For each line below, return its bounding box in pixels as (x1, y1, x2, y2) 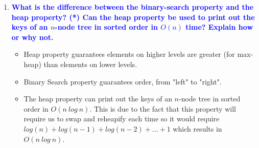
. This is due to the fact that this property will (89, 103, 236, 114)
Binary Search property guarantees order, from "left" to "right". (23, 76, 222, 87)
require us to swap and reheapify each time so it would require (23, 113, 220, 124)
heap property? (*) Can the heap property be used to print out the (11, 11, 255, 22)
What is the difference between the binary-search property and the (11, 2, 254, 12)
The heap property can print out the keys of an (23, 93, 172, 104)
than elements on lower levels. (43, 58, 137, 69)
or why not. (11, 31, 54, 42)
